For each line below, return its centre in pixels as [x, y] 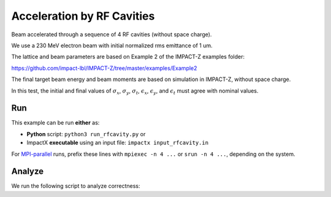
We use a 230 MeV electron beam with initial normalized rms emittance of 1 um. [112, 45]
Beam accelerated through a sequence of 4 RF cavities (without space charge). [112, 34]
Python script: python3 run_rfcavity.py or [86, 134]
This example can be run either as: [55, 123]
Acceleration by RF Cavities [83, 16]
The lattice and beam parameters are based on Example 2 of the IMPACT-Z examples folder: [128, 57]
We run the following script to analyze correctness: [76, 186]
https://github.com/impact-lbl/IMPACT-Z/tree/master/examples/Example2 [104, 68]
